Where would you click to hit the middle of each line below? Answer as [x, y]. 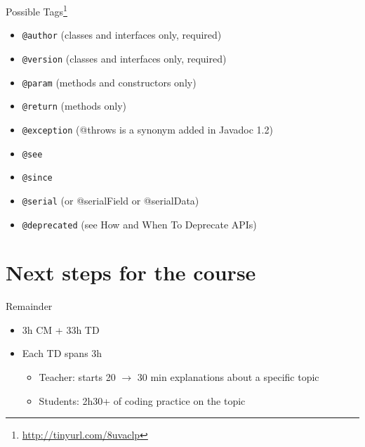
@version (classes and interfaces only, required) [124, 58]
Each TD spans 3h [62, 353]
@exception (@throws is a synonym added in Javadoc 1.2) [147, 129]
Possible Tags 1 [36, 10]
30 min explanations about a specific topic [228, 377]
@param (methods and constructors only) [109, 82]
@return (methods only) [74, 106]
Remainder [29, 306]
